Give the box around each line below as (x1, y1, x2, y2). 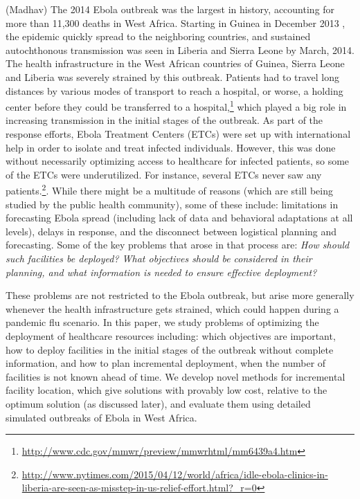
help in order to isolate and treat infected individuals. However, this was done (6, 140, 336, 154)
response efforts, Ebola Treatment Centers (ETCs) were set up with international (6, 127, 351, 140)
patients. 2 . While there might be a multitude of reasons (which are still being (6, 181, 333, 198)
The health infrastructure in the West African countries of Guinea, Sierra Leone (6, 56, 345, 71)
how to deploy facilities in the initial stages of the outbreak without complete (6, 342, 334, 356)
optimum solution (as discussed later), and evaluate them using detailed (6, 396, 311, 410)
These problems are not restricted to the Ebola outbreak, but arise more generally (6, 288, 354, 302)
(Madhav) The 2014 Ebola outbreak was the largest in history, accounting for (6, 2, 335, 16)
